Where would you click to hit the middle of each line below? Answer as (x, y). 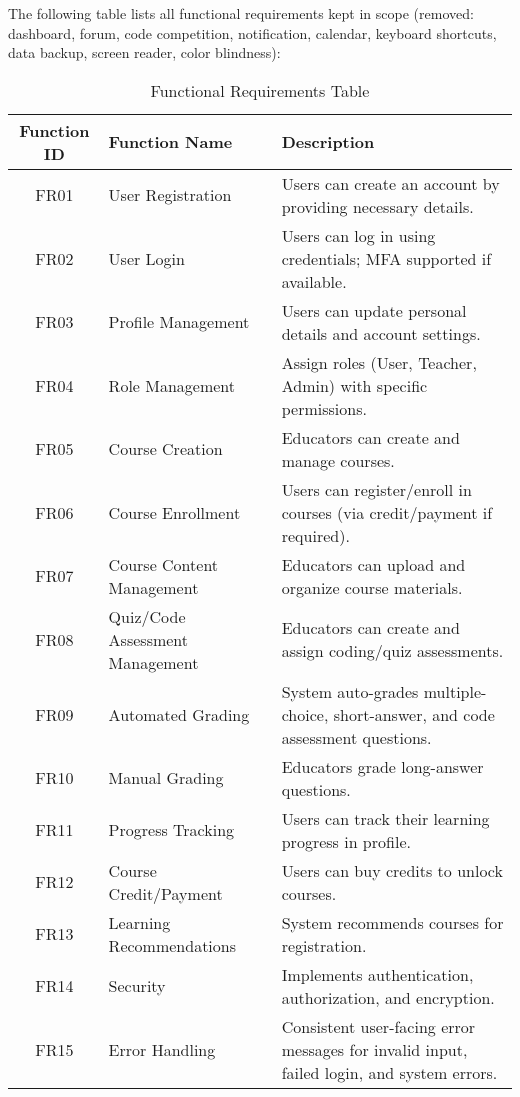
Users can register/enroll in (376, 489)
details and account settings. (381, 333)
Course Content (163, 564)
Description (328, 142)
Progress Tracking (171, 830)
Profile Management (179, 322)
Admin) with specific (354, 385)
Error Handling (162, 1049)
